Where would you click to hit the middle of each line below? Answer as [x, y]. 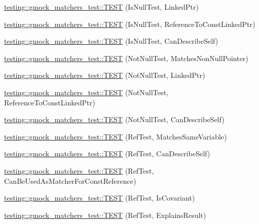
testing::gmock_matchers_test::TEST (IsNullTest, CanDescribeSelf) [111, 41]
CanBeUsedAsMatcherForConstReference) [70, 180]
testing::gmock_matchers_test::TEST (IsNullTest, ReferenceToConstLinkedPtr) [130, 24]
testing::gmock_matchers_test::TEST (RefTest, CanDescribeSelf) [107, 153]
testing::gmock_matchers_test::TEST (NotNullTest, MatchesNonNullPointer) [126, 58]
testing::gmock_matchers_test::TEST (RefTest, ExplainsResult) [105, 215]
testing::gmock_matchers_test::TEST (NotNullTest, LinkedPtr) [105, 75]
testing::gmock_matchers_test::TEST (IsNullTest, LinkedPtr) [101, 7]
